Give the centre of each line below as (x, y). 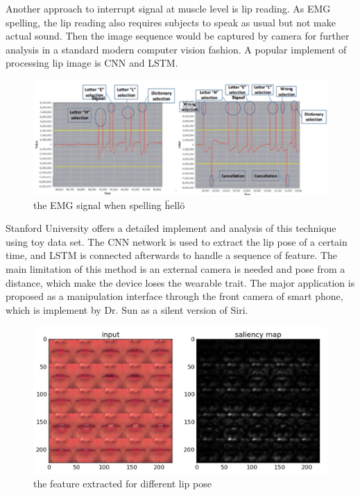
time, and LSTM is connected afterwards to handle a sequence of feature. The (172, 255)
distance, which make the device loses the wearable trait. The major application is (180, 282)
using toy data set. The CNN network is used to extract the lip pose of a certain (177, 241)
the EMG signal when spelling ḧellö (109, 204)
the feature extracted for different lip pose (122, 484)
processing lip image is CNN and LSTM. (92, 63)
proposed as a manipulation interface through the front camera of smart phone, (174, 296)
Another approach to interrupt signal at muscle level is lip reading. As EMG (168, 8)
